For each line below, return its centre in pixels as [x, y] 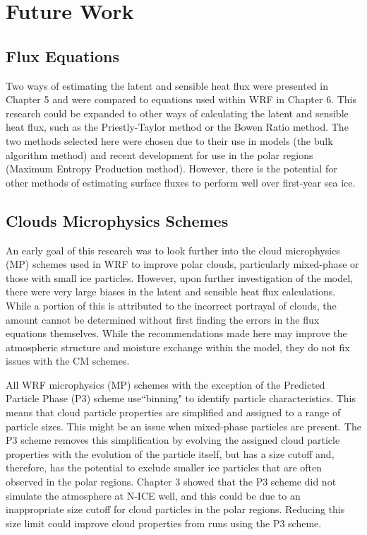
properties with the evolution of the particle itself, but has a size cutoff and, [170, 453]
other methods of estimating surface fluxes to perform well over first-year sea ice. [181, 182]
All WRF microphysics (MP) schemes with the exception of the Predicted [166, 384]
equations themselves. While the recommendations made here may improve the [176, 333]
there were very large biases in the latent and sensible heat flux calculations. [171, 292]
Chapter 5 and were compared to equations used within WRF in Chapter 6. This [181, 99]
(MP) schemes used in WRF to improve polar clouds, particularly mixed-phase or [182, 264]
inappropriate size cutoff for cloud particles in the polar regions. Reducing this [175, 509]
